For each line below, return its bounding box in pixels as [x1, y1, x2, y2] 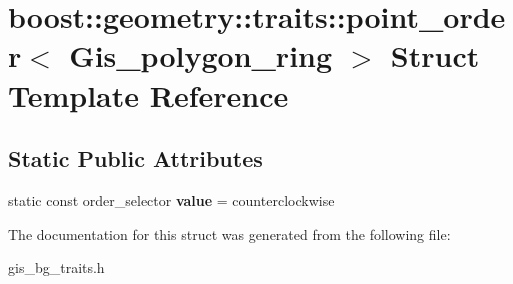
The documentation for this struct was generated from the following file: [8, 223, 451, 244]
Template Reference [8, 74, 289, 115]
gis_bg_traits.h [8, 257, 105, 278]
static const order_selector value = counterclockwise [8, 189, 335, 210]
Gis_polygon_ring [69, 35, 333, 76]
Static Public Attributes [8, 143, 263, 174]
